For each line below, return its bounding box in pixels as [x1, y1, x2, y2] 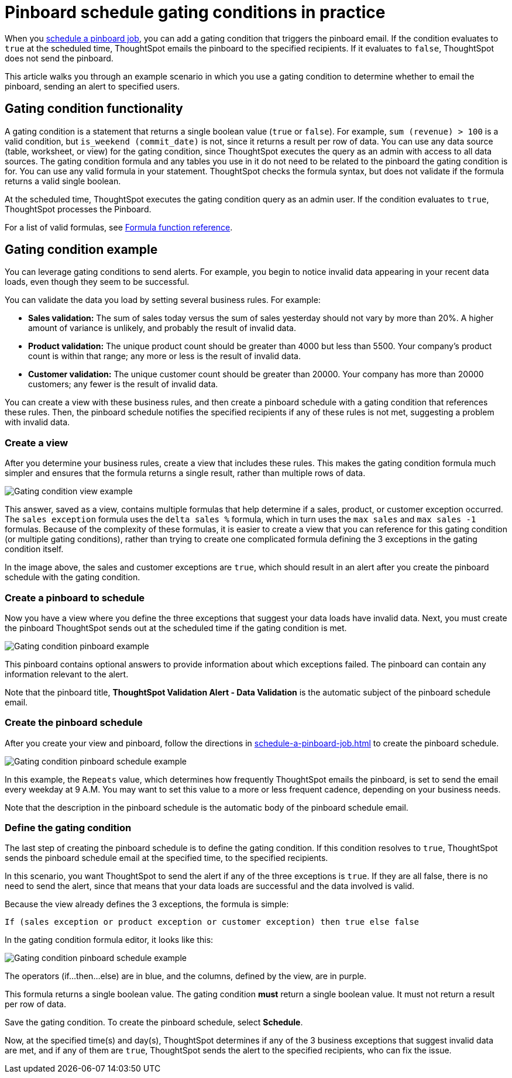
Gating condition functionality [5, 101, 183, 116]
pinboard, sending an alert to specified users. [5, 81, 180, 91]
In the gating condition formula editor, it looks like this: [5, 935, 214, 945]
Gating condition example [5, 242, 158, 257]
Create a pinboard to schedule [5, 591, 145, 604]
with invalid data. [5, 417, 70, 428]
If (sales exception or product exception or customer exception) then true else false [5, 917, 420, 927]
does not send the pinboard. [5, 53, 114, 63]
